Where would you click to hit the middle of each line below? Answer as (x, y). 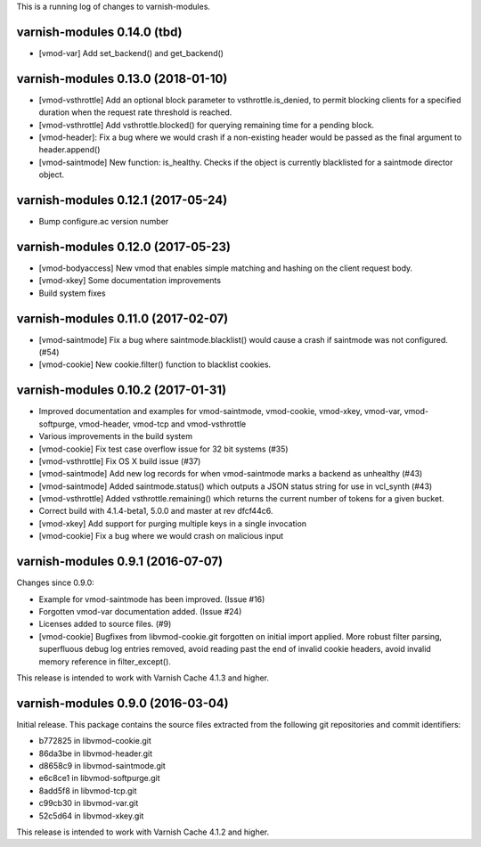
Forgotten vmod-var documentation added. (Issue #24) (140, 611)
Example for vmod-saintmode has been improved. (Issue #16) (152, 599)
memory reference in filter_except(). (105, 661)
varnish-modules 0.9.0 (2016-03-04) (122, 703)
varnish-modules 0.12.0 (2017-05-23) (124, 246)
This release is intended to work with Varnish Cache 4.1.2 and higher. (143, 832)
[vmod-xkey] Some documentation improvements (130, 281)
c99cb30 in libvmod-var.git (89, 803)
